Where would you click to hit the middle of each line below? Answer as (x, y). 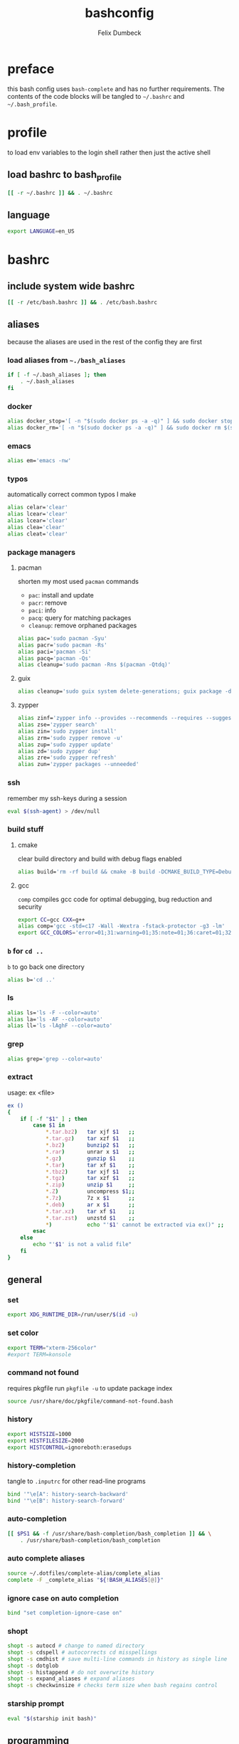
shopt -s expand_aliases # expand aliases (71, 1679)
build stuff (26, 829)
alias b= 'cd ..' (31, 979)
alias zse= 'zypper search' (58, 725)
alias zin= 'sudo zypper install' (67, 731)
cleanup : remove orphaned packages (83, 625)
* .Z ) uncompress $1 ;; (90, 1192)
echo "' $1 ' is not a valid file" (83, 1245)
